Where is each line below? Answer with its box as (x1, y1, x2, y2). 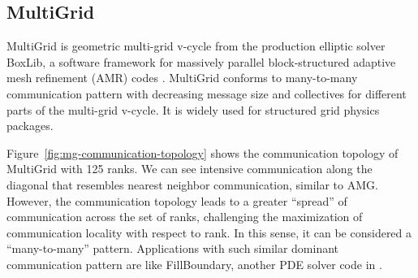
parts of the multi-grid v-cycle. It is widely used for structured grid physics (6, 101, 380, 118)
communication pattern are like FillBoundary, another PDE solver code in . (6, 255, 382, 272)
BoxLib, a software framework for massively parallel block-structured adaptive (6, 53, 396, 70)
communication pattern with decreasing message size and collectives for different (6, 85, 407, 102)
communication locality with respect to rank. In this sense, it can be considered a (6, 224, 412, 241)
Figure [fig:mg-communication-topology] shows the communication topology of (6, 144, 399, 161)
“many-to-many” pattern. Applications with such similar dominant (6, 240, 339, 257)
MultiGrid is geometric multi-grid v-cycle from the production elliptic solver (6, 37, 386, 54)
